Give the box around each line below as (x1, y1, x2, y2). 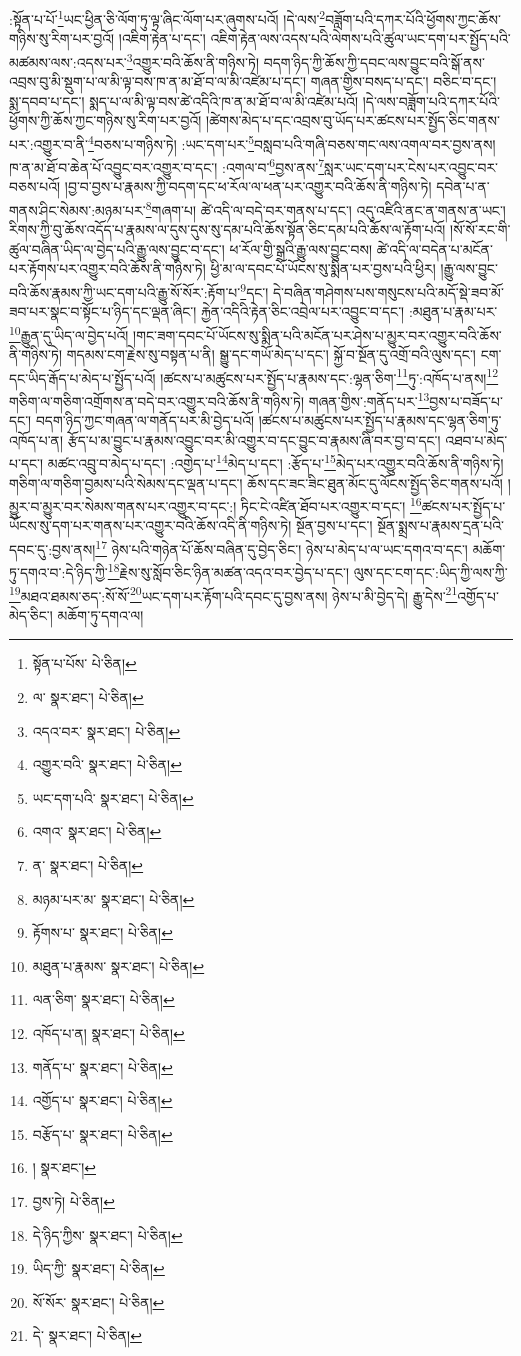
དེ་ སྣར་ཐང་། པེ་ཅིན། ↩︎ (32, 1325, 142, 1346)
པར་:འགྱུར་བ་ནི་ (9, 133, 89, 154)
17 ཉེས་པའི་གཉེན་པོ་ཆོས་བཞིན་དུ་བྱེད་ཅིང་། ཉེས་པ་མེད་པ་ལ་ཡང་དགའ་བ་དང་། (95, 536, 468, 559)
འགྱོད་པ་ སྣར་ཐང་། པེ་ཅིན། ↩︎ (32, 1090, 173, 1111)
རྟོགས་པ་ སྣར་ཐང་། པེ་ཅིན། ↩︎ (32, 922, 173, 943)
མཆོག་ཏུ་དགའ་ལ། (57, 604, 144, 625)
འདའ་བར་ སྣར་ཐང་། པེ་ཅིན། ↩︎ (32, 720, 181, 741)
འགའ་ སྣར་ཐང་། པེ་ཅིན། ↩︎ (32, 821, 162, 842)
